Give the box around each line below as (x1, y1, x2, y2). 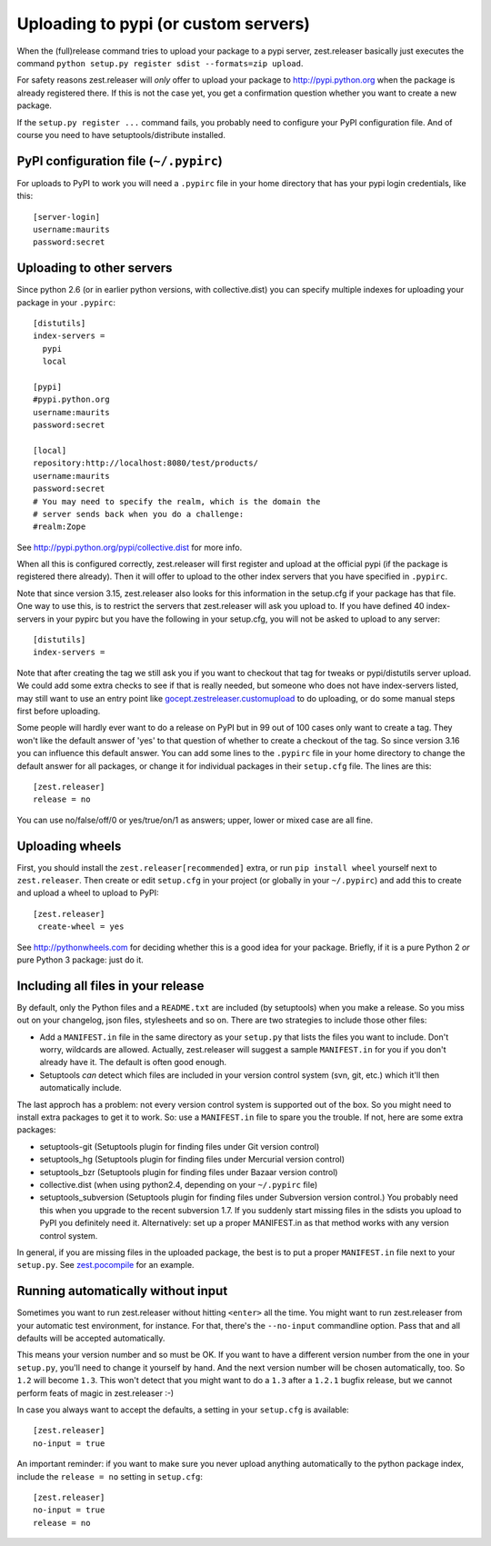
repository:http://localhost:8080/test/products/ (33, 458, 259, 468)
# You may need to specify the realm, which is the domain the (33, 496, 321, 506)
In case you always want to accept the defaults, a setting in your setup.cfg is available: (16, 1404, 349, 1415)
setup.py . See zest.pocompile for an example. (16, 1260, 195, 1271)
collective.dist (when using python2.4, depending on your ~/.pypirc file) (39, 1179, 318, 1190)
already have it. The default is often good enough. (39, 1057, 227, 1068)
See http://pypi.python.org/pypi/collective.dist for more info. (16, 542, 243, 553)
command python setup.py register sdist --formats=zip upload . (16, 57, 304, 68)
